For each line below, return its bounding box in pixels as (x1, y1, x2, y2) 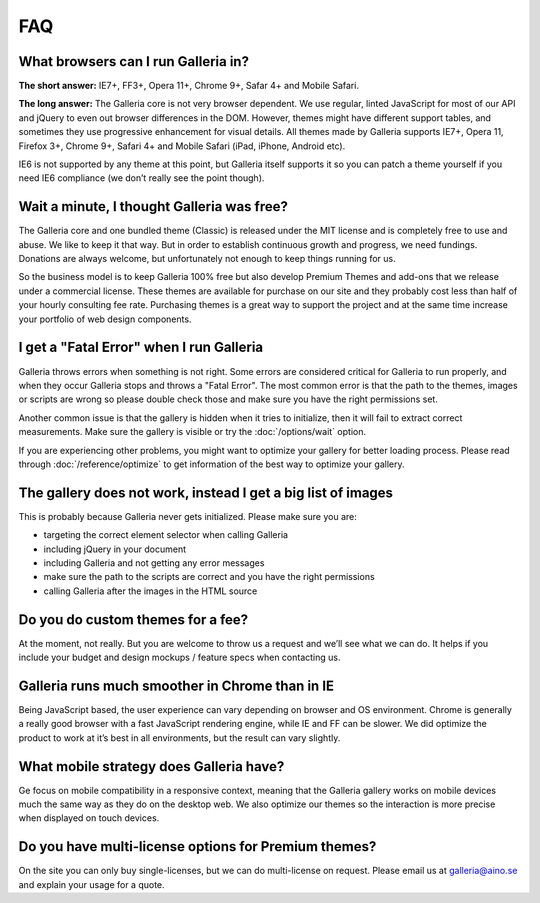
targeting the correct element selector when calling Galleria (43, 529, 289, 541)
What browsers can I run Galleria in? (18, 53, 250, 70)
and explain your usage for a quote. (18, 878, 165, 890)
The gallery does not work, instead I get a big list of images (18, 484, 394, 501)
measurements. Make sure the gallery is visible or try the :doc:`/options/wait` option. (18, 426, 367, 438)
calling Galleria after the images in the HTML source (43, 585, 258, 597)
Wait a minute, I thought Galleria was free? (18, 198, 289, 215)
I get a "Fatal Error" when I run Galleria (18, 339, 264, 356)
